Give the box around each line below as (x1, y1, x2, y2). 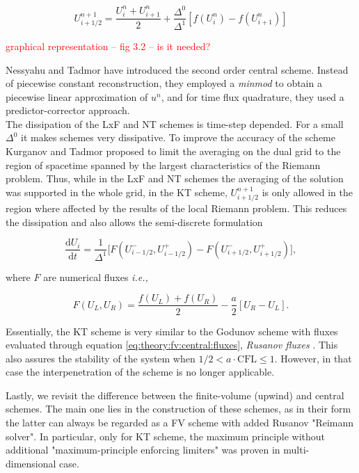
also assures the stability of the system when (6, 351, 196, 365)
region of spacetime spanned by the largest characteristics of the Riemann (6, 157, 321, 172)
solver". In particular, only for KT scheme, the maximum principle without (6, 428, 326, 443)
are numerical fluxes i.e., (43, 269, 148, 284)
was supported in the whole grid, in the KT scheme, (6, 184, 228, 199)
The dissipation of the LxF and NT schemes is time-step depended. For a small (6, 116, 344, 131)
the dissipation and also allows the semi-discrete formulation (6, 214, 263, 229)
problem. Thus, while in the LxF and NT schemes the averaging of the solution (6, 171, 344, 186)
